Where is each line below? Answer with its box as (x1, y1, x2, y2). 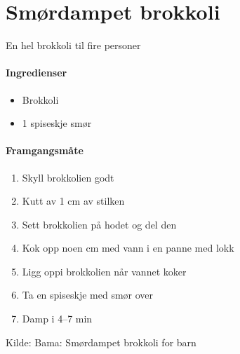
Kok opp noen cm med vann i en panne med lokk (22, 240, 234, 255)
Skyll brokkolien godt (22, 170, 114, 184)
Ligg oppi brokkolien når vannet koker (22, 264, 187, 278)
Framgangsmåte (6, 143, 84, 158)
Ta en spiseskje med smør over (22, 287, 154, 302)
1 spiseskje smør (22, 116, 92, 130)
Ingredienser (6, 65, 67, 80)
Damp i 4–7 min (22, 311, 93, 326)
